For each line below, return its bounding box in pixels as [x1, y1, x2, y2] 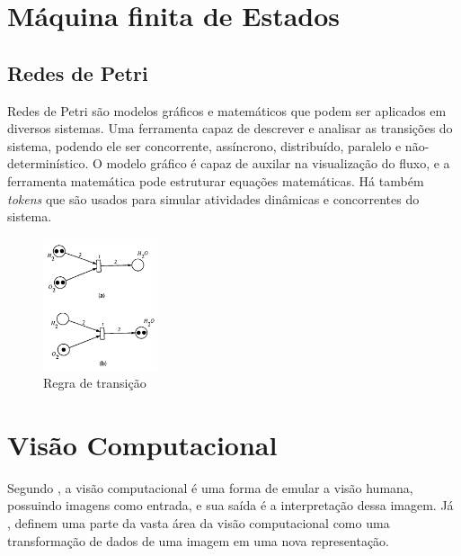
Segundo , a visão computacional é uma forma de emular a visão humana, [7, 478, 413, 497]
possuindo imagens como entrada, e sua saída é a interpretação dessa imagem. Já [7, 496, 454, 515]
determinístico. [7, 154, 89, 173]
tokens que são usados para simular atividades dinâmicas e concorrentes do [7, 189, 420, 208]
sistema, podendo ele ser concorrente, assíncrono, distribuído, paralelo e [7, 136, 402, 155]
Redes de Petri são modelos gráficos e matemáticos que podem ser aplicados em [7, 101, 447, 120]
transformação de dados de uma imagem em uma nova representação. [7, 531, 389, 550]
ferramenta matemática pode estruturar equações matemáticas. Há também [7, 171, 424, 190]
